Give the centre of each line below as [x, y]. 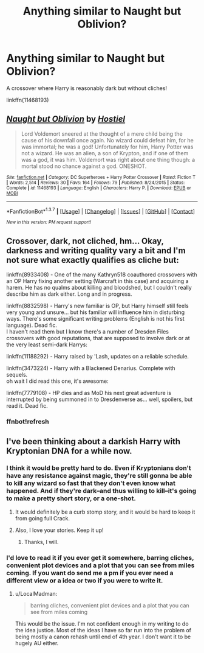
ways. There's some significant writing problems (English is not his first [96, 319]
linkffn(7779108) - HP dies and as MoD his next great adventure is [89, 393]
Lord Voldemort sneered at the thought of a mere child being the [102, 134]
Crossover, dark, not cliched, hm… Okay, [85, 241]
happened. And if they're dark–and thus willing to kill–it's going [101, 491]
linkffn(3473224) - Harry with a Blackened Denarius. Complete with [91, 368]
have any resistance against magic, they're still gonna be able [99, 476]
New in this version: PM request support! [49, 222]
